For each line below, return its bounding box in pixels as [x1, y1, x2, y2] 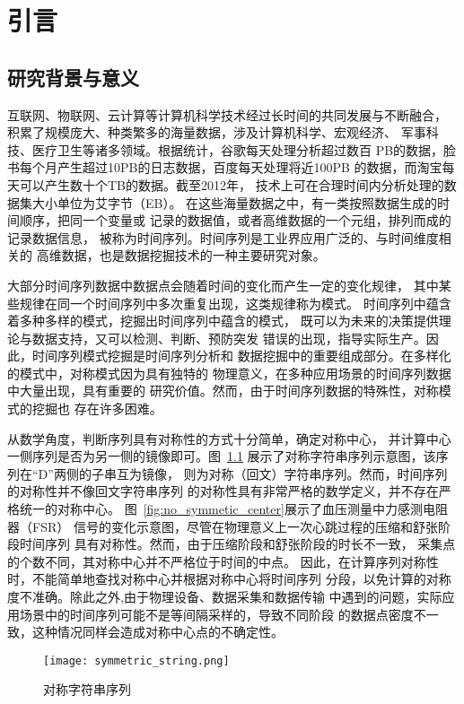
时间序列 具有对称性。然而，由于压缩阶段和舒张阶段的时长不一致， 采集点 [19, 535, 456, 553]
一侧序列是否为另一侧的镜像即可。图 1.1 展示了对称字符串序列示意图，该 [7, 447, 436, 465]
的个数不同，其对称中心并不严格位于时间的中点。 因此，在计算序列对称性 [7, 552, 439, 570]
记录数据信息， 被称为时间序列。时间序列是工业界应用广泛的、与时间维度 [7, 228, 439, 247]
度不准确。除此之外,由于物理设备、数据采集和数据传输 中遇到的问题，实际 [7, 587, 442, 606]
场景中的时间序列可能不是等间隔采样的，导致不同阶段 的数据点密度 [19, 604, 414, 623]
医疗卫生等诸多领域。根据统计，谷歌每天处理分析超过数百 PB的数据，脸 [31, 140, 457, 159]
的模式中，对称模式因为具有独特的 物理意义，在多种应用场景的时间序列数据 [7, 363, 451, 382]
